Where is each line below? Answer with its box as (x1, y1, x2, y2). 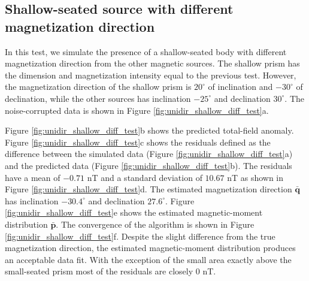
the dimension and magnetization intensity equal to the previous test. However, (5, 68, 296, 81)
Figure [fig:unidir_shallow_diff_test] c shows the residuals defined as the (5, 135, 271, 148)
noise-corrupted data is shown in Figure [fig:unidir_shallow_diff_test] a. (5, 104, 269, 116)
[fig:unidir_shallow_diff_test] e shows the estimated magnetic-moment (5, 206, 263, 219)
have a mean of (5, 171, 60, 183)
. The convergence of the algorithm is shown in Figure (56, 217, 255, 230)
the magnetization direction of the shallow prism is (5, 80, 192, 93)
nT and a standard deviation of (87, 171, 202, 183)
